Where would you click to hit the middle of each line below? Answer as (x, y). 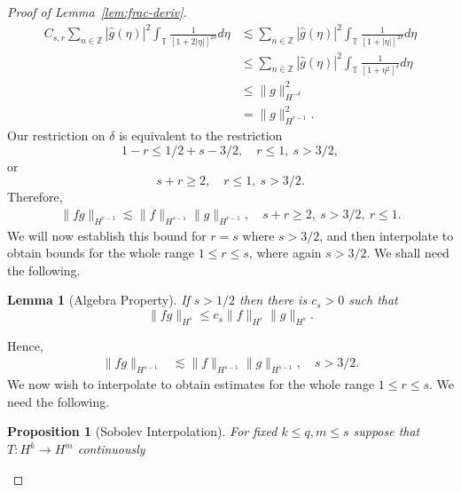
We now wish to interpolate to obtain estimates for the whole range (191, 384)
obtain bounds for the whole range (101, 253)
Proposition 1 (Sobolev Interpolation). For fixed (142, 431)
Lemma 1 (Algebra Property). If (98, 300)
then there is (273, 300)
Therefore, (35, 197)
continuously (111, 449)
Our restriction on (56, 135)
